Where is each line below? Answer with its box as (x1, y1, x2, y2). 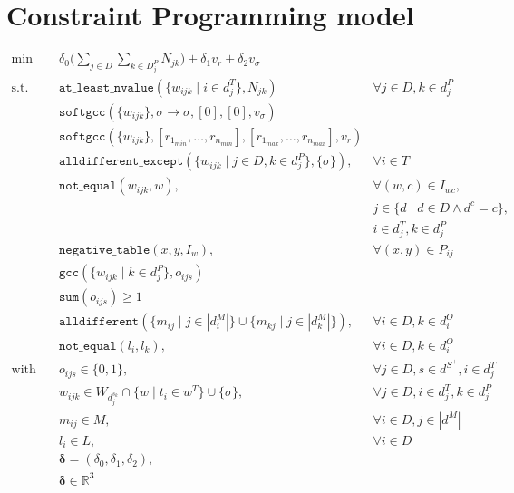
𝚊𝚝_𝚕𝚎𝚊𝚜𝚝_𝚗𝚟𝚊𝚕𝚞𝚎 (59, 81, 154, 94)
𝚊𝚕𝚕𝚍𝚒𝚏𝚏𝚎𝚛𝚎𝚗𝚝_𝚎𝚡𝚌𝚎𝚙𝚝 (59, 155, 183, 169)
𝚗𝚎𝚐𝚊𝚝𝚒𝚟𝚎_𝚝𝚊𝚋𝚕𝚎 (59, 243, 150, 256)
